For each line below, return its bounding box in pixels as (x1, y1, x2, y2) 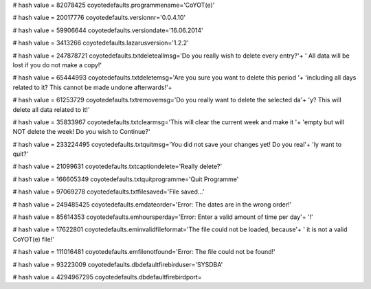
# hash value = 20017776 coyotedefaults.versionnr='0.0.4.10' (12, 14, 186, 22)
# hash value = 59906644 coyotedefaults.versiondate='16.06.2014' (12, 26, 204, 34)
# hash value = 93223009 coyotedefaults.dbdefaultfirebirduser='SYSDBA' (12, 260, 223, 268)
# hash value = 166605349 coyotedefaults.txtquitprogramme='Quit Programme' (12, 175, 239, 183)
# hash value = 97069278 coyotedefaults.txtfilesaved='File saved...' (12, 187, 205, 196)
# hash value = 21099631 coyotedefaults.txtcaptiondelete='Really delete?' (12, 162, 223, 171)
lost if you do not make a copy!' (12, 60, 102, 69)
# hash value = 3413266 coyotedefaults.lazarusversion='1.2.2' (12, 38, 189, 47)
